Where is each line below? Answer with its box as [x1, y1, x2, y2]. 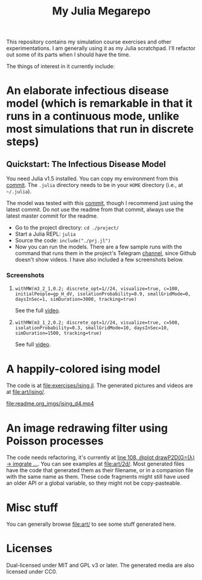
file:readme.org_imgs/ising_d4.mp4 [6, 400, 95, 408]
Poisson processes [6, 434, 104, 447]
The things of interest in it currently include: [6, 63, 115, 70]
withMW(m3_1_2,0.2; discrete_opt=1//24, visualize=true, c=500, [14, 320, 180, 326]
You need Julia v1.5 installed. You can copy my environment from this [6, 175, 179, 182]
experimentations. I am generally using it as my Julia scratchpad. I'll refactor [6, 45, 196, 52]
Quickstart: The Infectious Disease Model [6, 159, 166, 169]
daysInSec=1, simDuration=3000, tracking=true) [14, 297, 137, 303]
